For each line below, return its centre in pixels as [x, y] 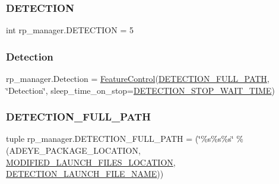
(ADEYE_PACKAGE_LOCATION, [73, 150]
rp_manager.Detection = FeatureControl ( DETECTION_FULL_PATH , [138, 79]
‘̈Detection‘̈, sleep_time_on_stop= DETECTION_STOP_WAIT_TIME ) [140, 90]
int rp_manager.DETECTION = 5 [70, 30]
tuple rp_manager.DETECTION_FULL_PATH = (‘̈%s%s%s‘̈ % [125, 139]
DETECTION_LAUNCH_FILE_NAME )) [85, 174]
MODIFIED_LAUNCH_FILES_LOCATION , [91, 162]
